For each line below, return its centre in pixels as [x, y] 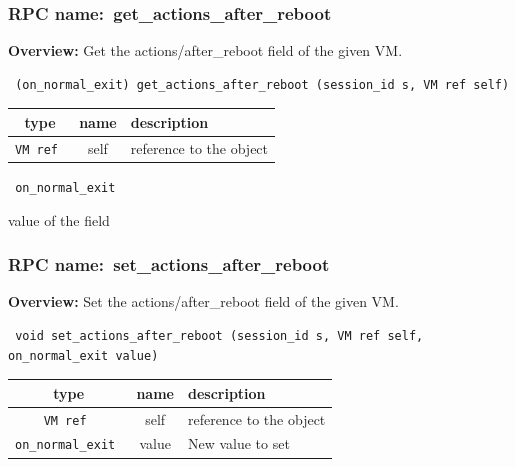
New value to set [238, 443]
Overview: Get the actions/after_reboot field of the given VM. [205, 50]
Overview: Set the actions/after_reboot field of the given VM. [203, 301]
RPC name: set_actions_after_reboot [169, 264]
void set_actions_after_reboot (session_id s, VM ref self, [219, 335]
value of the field [59, 219]
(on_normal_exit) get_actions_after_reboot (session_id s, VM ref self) [262, 84]
